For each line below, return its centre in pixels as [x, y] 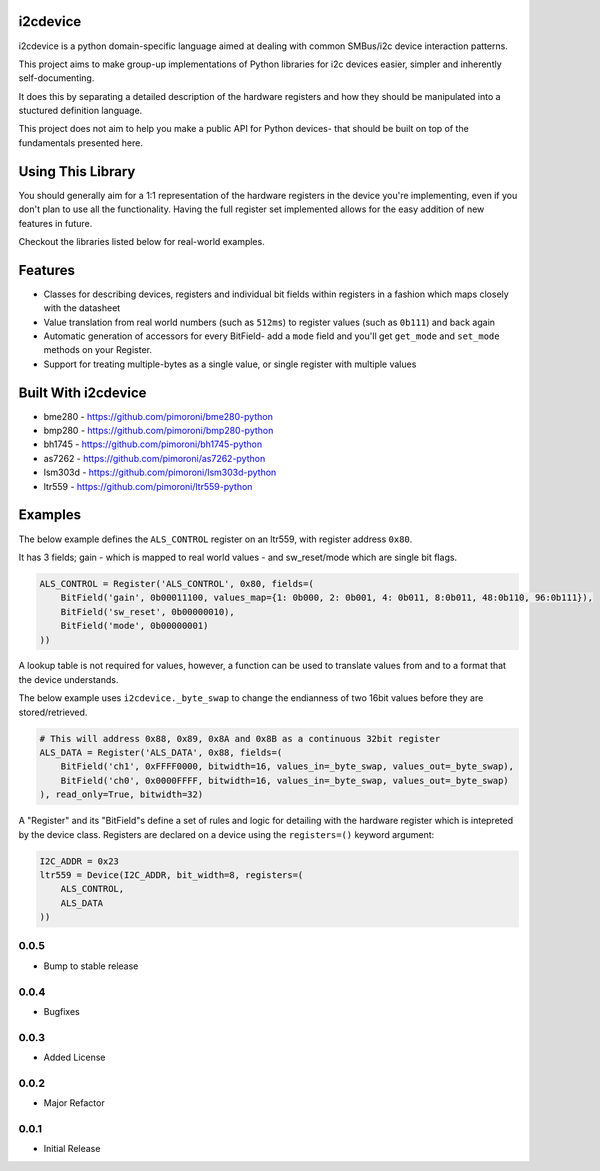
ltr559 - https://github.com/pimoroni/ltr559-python [148, 486]
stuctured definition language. [80, 111]
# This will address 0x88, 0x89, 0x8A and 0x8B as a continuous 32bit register [240, 738]
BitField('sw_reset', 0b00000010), [147, 611]
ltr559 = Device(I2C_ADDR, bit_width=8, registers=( [171, 874]
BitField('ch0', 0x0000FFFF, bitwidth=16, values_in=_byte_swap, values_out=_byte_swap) [284, 780]
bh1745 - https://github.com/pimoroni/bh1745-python [153, 444]
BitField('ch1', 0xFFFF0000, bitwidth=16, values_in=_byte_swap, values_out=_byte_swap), [287, 766]
